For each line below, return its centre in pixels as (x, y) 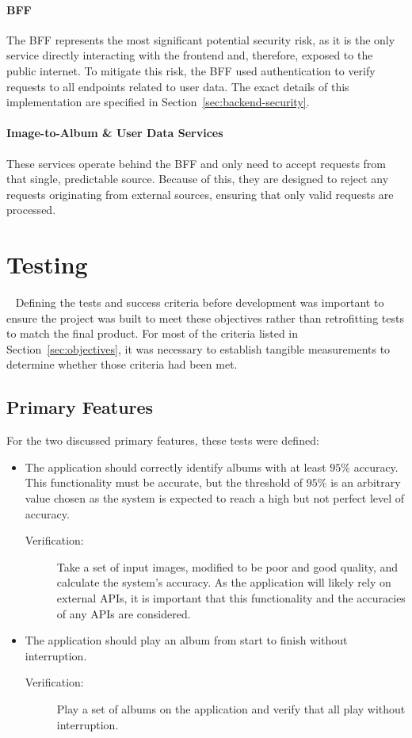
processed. (31, 210)
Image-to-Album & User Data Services (115, 133)
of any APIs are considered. (124, 613)
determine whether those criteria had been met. (122, 364)
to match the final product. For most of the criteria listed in (153, 333)
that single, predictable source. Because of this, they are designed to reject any (198, 179)
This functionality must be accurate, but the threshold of (164, 482)
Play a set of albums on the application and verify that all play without (231, 708)
